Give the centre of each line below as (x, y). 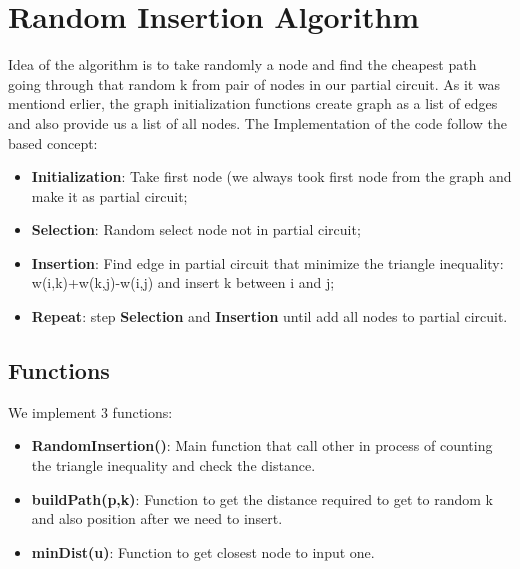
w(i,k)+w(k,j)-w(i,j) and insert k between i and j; (183, 282)
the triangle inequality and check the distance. (173, 465)
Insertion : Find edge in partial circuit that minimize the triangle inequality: (267, 262)
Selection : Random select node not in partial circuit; (196, 229)
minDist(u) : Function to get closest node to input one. (203, 551)
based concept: (53, 142)
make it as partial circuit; (109, 195)
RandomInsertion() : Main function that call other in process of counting (262, 445)
